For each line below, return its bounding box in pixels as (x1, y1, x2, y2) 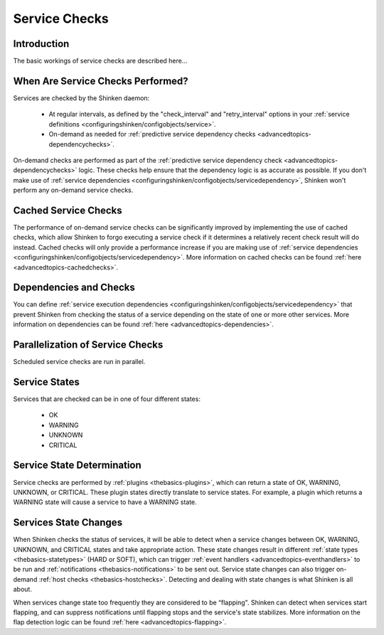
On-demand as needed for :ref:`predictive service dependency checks (48, 130, 256, 139)
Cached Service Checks (13, 204, 122, 216)
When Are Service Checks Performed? (13, 75, 188, 87)
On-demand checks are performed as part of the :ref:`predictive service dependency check (13, 156, 282, 164)
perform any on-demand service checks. (13, 186, 134, 195)
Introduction (13, 38, 70, 50)
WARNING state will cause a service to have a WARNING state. (13, 498, 197, 506)
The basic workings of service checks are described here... (13, 57, 188, 65)
